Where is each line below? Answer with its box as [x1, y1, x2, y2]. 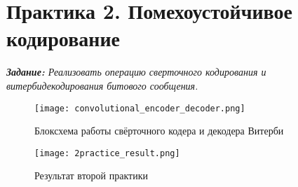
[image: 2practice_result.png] [34, 148, 180, 158]
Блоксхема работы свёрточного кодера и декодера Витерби [34, 123, 284, 138]
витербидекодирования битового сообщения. [6, 78, 198, 92]
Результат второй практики [34, 168, 148, 183]
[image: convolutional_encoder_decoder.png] [34, 103, 245, 113]
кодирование [6, 24, 120, 53]
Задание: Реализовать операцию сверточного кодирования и [6, 64, 266, 79]
